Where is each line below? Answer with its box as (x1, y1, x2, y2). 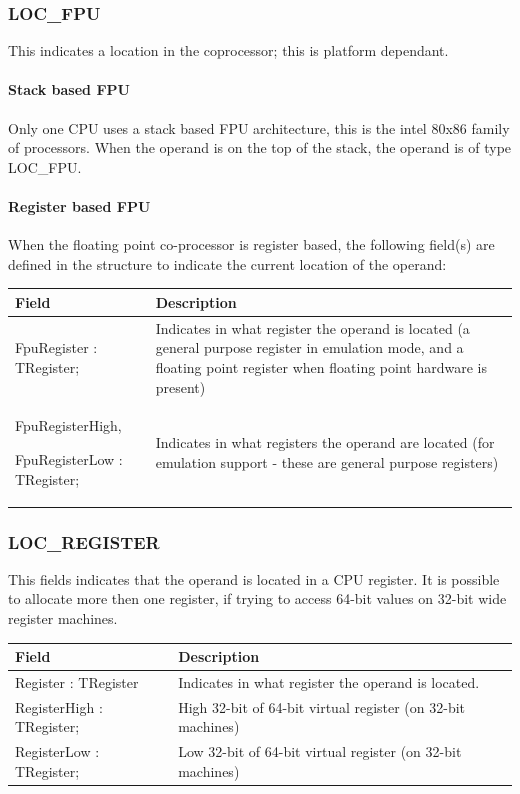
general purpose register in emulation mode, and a (155, 337, 464, 358)
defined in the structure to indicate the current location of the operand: (8, 253, 447, 274)
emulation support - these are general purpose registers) (155, 451, 499, 472)
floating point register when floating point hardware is (155, 356, 487, 377)
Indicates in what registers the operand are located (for (155, 432, 495, 453)
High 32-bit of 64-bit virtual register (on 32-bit (178, 696, 466, 717)
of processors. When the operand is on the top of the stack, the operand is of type (8, 137, 512, 158)
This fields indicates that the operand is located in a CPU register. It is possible (8, 568, 500, 589)
